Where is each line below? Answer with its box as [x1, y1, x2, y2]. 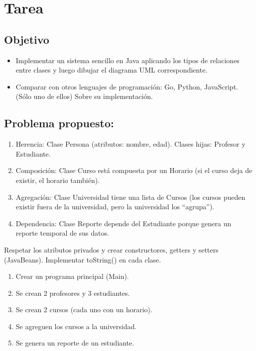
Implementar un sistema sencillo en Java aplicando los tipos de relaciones [15, 55, 240, 65]
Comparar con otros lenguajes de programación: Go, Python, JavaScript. [15, 81, 238, 91]
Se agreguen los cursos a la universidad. [15, 321, 137, 331]
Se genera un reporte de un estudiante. [15, 338, 134, 348]
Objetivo [4, 31, 49, 47]
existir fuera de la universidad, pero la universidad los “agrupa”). [15, 201, 215, 212]
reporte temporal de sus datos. [15, 228, 109, 238]
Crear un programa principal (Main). [15, 271, 129, 281]
